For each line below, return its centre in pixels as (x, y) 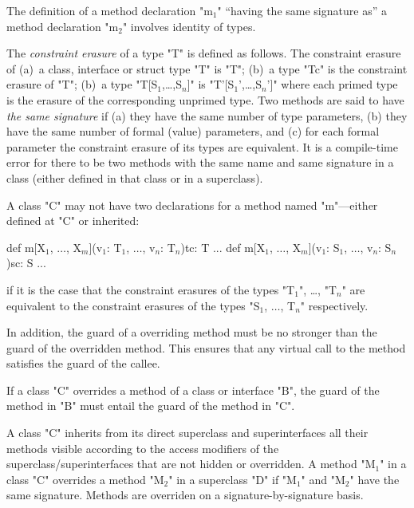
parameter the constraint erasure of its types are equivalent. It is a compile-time (202, 146)
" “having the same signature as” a (302, 10)
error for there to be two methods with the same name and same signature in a (200, 162)
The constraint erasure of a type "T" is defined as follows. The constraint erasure (204, 53)
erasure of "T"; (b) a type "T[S (82, 84)
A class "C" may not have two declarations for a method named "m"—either (192, 205)
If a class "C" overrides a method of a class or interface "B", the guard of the (193, 390)
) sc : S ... (26, 263)
